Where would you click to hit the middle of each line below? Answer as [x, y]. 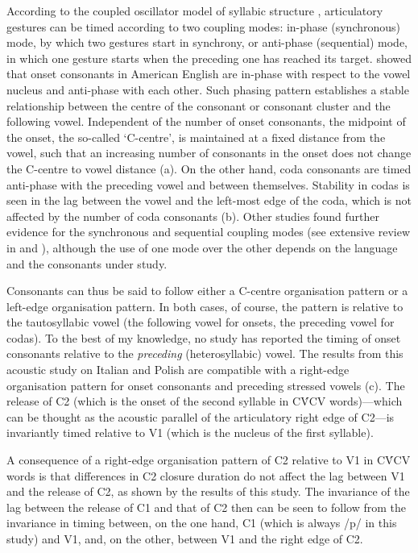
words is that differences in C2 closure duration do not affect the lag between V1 [206, 475]
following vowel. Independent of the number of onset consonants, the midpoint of [206, 121]
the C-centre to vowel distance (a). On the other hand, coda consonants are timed [209, 168]
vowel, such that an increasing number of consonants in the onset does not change [209, 153]
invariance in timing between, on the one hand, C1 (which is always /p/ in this [202, 523]
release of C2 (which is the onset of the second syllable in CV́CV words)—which [205, 401]
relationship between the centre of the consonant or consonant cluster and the [199, 105]
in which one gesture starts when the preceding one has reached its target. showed [209, 58]
